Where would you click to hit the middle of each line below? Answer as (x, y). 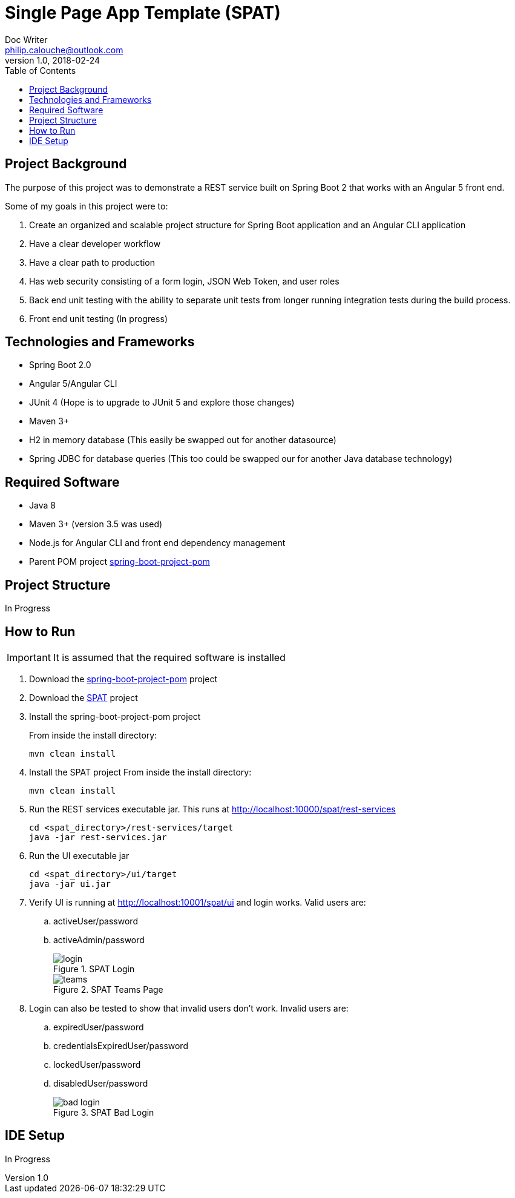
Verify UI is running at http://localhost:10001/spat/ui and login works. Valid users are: (198, 902)
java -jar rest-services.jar (98, 837)
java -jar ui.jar (70, 884)
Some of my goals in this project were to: (87, 206)
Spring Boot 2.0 (60, 365)
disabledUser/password (101, 1083)
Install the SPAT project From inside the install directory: (140, 772)
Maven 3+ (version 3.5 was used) (96, 524)
